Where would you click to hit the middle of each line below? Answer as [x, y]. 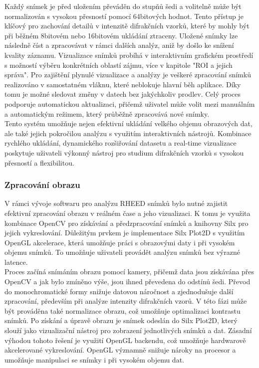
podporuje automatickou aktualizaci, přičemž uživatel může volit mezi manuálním [130, 103]
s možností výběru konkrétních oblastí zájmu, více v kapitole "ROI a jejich [119, 65]
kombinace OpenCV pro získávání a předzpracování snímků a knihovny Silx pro [127, 223]
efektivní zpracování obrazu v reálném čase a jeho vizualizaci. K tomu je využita [128, 213]
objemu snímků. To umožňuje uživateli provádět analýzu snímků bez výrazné [122, 252]
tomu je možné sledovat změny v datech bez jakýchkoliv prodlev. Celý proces [123, 94]
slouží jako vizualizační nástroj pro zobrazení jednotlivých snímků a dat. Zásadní [128, 330]
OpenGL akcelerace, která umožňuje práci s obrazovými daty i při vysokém [120, 242]
